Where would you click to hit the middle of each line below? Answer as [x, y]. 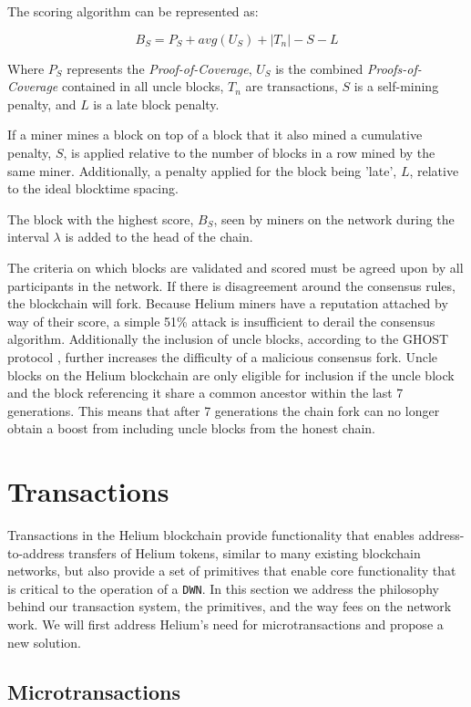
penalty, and [42, 104]
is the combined [319, 68]
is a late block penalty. [156, 104]
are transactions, [292, 86]
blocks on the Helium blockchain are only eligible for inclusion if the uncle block [231, 374]
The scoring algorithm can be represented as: [133, 11]
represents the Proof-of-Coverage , [159, 68]
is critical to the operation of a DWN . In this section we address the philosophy [223, 588]
